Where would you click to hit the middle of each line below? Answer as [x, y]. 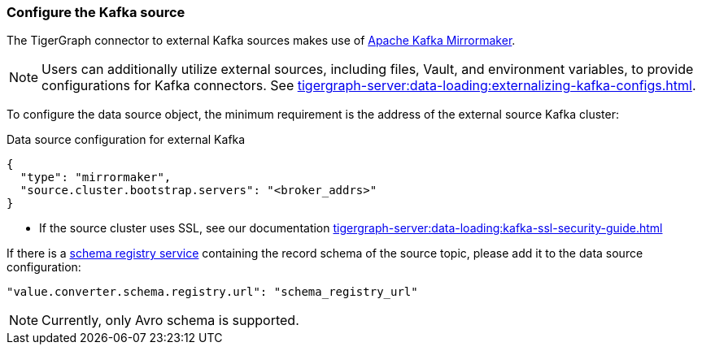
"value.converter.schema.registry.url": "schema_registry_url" [212, 292]
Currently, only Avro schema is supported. [170, 321]
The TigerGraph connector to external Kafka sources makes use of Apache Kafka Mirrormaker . [261, 41]
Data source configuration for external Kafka [126, 140]
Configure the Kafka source [96, 12]
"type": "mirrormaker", [96, 178]
